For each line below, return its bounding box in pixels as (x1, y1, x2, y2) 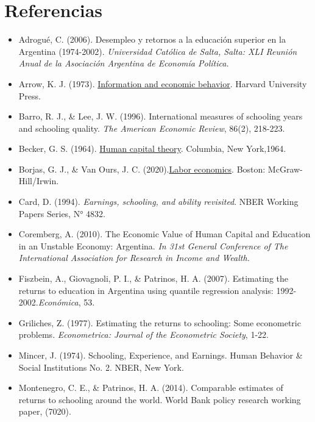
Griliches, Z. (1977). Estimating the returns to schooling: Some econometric (18, 316, 301, 329)
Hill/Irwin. (18, 174, 59, 187)
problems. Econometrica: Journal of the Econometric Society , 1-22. (18, 328, 269, 341)
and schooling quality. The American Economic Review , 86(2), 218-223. (18, 121, 285, 134)
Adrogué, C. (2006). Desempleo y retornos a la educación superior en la (18, 33, 286, 46)
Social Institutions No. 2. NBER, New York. (18, 360, 184, 373)
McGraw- (267, 162, 303, 175)
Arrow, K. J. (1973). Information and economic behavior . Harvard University (18, 77, 307, 90)
